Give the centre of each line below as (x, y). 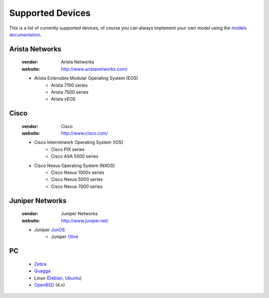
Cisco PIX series (68, 149)
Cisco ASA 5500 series (75, 156)
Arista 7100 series (69, 85)
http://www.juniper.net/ (85, 221)
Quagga (42, 271)
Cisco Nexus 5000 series (77, 179)
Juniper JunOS (50, 230)
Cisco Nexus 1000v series (78, 172)
